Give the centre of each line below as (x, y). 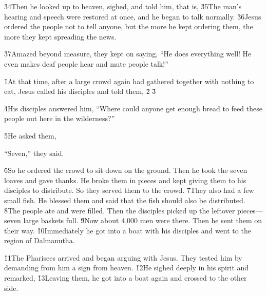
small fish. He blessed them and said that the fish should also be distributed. (125, 200)
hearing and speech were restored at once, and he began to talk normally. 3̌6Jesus (133, 16)
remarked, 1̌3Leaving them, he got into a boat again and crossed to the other (126, 278)
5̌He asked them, (30, 135)
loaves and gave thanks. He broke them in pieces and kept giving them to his (125, 180)
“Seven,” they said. (34, 153)
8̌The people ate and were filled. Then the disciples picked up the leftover (120, 210)
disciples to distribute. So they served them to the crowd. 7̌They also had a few (129, 190)
